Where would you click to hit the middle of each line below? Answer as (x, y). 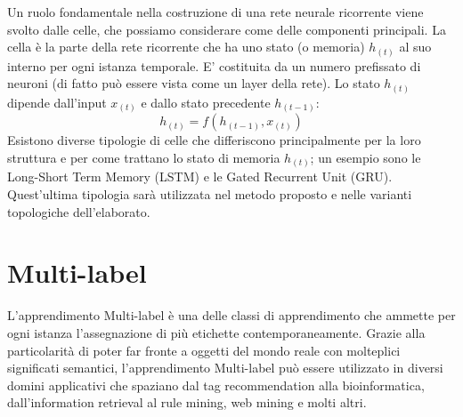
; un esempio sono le (366, 157)
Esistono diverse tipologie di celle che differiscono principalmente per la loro (214, 140)
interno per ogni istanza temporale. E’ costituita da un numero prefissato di (214, 65)
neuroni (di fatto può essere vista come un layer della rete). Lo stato (194, 83)
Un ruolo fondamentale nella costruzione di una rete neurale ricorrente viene (215, 12)
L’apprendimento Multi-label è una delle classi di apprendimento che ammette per (231, 315)
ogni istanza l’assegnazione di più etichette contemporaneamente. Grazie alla (216, 332)
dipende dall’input (57, 102)
